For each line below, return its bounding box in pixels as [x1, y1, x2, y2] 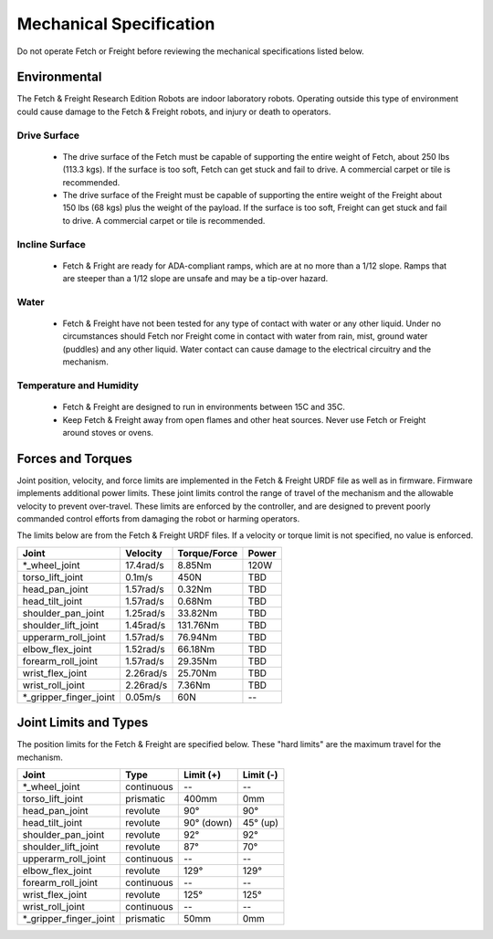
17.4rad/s [124, 558, 164, 571]
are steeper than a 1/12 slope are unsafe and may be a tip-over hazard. [62, 273, 329, 284]
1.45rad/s [124, 618, 166, 631]
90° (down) [184, 817, 233, 829]
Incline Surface [16, 237, 87, 250]
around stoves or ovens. [62, 427, 154, 438]
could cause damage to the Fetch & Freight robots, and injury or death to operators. [16, 106, 331, 117]
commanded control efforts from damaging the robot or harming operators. [16, 513, 300, 524]
